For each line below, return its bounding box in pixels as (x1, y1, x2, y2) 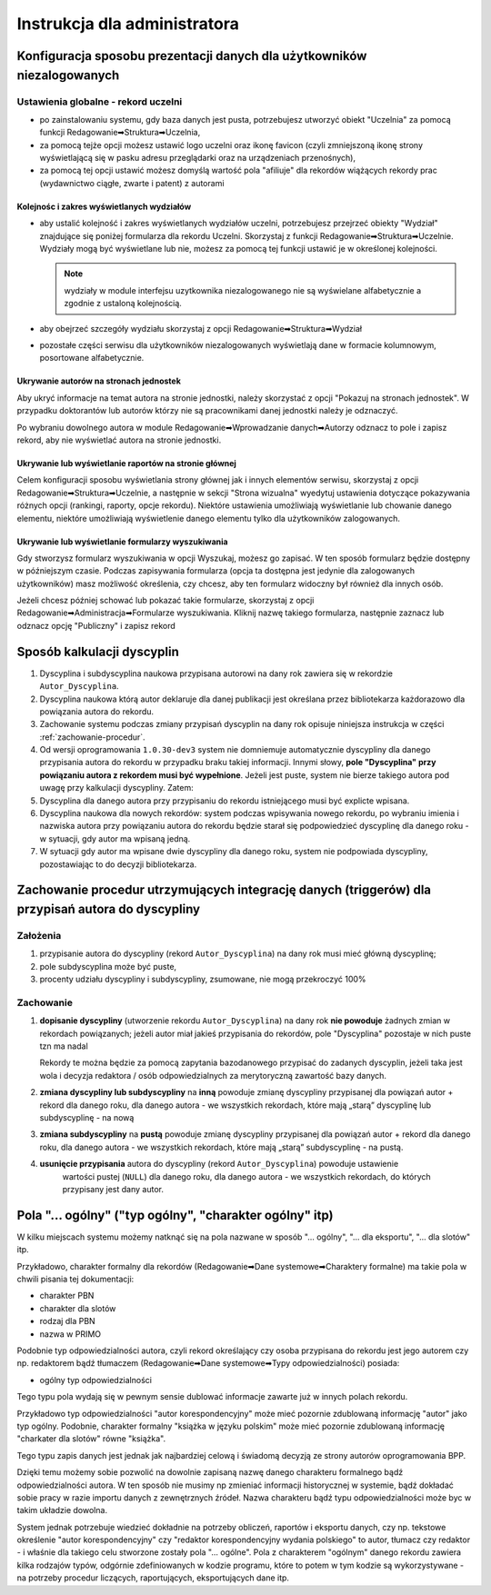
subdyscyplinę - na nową (39, 1112, 135, 1123)
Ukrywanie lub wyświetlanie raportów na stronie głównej (16, 457, 236, 468)
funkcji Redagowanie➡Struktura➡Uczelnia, (39, 127, 201, 138)
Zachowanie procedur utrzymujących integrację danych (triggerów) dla (16, 882, 432, 898)
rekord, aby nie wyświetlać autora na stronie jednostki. (16, 434, 222, 445)
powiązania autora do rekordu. (39, 705, 155, 717)
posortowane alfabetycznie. (39, 353, 145, 364)
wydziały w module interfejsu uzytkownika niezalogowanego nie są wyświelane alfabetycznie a (64, 284, 422, 295)
